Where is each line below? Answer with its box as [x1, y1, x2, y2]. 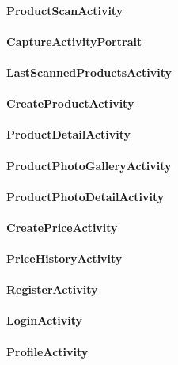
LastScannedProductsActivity [6, 63, 172, 80]
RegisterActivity [6, 281, 98, 298]
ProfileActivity [6, 343, 89, 359]
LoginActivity [6, 312, 83, 329]
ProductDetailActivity [6, 126, 131, 143]
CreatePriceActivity [6, 219, 118, 235]
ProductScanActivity [6, 2, 123, 18]
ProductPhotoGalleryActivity [6, 157, 172, 173]
